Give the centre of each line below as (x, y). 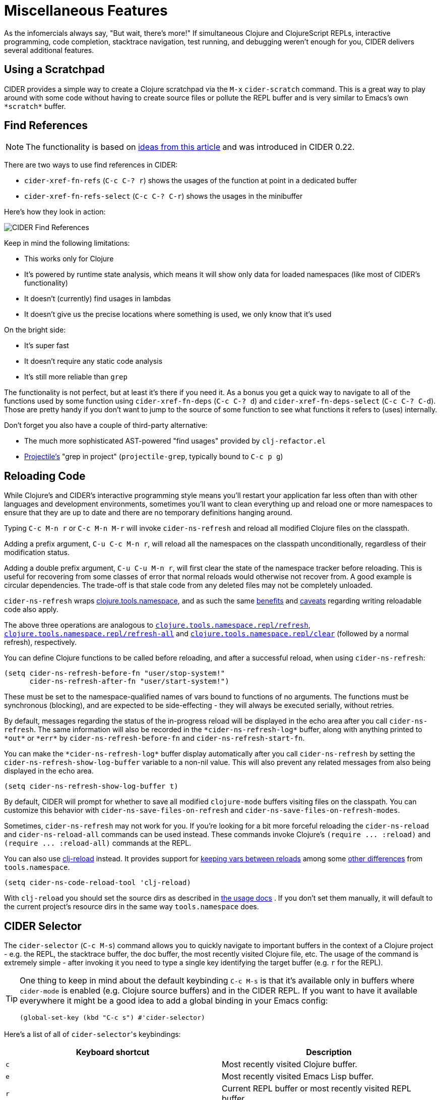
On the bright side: (35, 330)
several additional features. (49, 50)
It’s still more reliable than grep (76, 377)
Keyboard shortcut (113, 1052)
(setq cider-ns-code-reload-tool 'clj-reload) (98, 883)
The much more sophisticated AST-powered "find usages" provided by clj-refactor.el (175, 441)
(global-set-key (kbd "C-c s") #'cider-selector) (112, 1018)
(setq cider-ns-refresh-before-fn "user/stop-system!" (115, 673)
